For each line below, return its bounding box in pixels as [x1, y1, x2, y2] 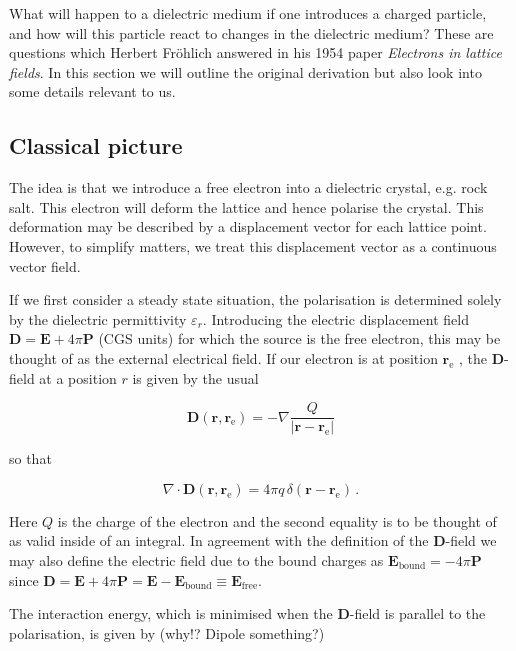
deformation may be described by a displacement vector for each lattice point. [9, 216, 487, 237]
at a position [39, 367, 117, 388]
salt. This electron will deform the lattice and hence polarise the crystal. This [9, 196, 484, 217]
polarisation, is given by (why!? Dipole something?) [9, 622, 325, 643]
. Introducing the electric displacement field [202, 308, 469, 329]
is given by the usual [132, 367, 259, 388]
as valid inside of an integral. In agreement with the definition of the [9, 530, 429, 551]
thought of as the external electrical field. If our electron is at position [9, 347, 438, 368]
